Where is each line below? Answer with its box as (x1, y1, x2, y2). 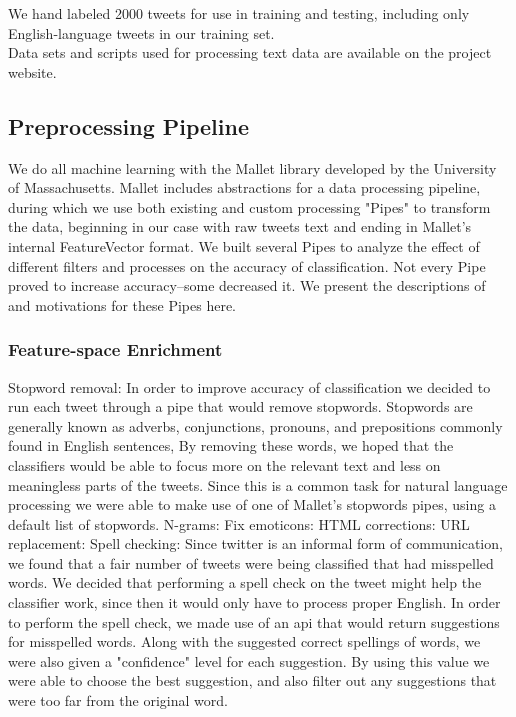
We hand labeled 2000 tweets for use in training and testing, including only (8, 3, 470, 23)
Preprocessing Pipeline (8, 110, 249, 141)
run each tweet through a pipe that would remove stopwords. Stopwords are (8, 396, 473, 417)
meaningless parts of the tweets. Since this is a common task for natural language (8, 474, 508, 495)
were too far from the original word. (8, 690, 228, 711)
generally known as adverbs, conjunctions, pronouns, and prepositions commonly (8, 415, 503, 436)
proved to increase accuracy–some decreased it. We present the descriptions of (8, 275, 486, 296)
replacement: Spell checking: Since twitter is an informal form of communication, (8, 533, 503, 554)
